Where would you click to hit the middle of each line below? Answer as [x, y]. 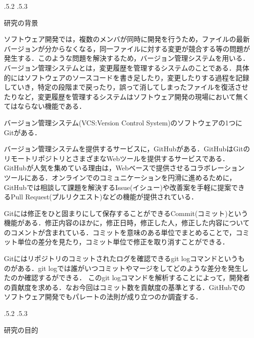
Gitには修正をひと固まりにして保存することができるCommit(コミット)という [126, 213]
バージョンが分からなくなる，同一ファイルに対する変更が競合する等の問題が [127, 48]
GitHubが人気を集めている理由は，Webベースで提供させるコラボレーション [124, 168]
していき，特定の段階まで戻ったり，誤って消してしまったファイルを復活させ [126, 87]
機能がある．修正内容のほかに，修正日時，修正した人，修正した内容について [127, 223]
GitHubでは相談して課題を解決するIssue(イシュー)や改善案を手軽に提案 [117, 187]
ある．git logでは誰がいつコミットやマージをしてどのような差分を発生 [129, 268]
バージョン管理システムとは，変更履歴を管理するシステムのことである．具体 [127, 67]
